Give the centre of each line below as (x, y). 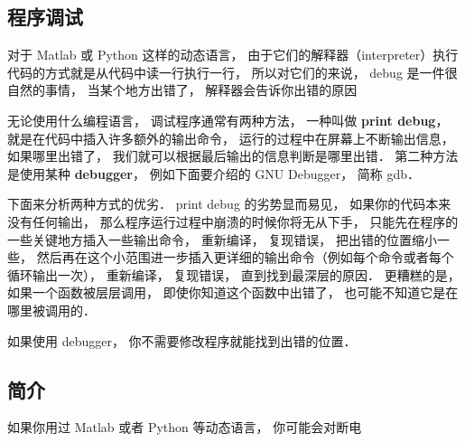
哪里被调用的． (51, 310)
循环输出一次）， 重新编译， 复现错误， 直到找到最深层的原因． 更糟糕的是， (234, 274)
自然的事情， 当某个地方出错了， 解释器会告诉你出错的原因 (182, 90)
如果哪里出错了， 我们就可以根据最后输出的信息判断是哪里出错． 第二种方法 (233, 156)
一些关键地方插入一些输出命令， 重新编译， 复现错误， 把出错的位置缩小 (222, 239)
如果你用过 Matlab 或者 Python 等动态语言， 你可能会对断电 (185, 427)
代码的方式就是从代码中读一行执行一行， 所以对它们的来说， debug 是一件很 (232, 72)
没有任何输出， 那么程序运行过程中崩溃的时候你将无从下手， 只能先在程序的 (233, 221)
